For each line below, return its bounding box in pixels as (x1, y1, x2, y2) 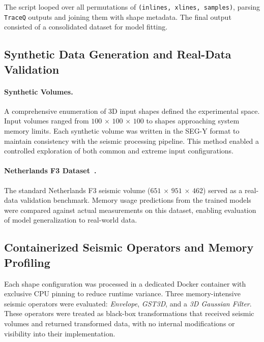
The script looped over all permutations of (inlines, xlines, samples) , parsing (4, 2, 260, 12)
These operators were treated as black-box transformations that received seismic (4, 308, 254, 319)
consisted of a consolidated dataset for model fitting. (4, 21, 168, 32)
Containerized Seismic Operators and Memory (4, 239, 254, 255)
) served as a (203, 184, 243, 195)
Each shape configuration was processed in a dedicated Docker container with (4, 278, 246, 289)
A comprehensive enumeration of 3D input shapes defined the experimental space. (4, 105, 260, 116)
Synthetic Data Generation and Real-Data (4, 46, 231, 62)
